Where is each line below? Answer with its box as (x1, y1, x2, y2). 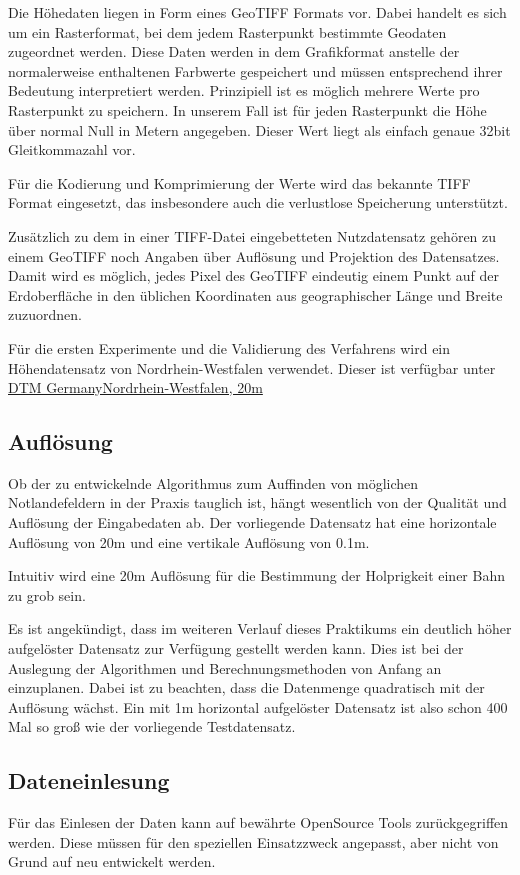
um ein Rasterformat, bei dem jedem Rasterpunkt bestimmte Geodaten (8, 21, 447, 42)
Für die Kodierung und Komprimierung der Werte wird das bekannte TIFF (8, 172, 471, 193)
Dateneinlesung (8, 765, 170, 796)
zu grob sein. (8, 584, 86, 605)
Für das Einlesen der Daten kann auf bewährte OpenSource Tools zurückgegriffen (8, 812, 509, 833)
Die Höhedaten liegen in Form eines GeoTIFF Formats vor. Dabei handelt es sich (8, 2, 507, 22)
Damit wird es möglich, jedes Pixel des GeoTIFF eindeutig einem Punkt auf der (8, 265, 499, 286)
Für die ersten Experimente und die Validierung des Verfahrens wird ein (8, 337, 451, 358)
